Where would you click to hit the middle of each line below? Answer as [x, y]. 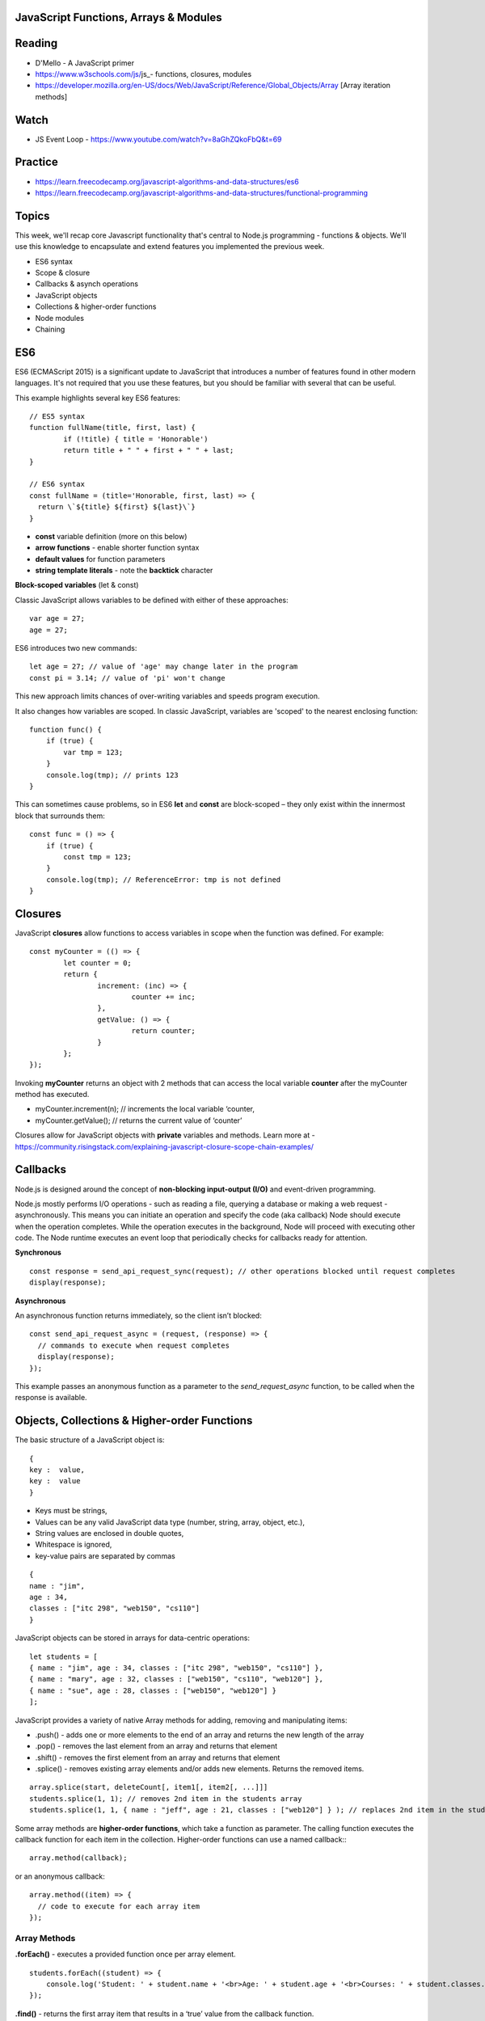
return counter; [163, 1031]
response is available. [51, 1398]
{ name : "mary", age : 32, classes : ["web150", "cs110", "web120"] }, [176, 1679]
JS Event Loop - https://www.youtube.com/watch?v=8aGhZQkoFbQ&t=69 [158, 139]
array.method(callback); [78, 1858]
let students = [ [63, 1656]
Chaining [50, 329]
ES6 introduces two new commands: [76, 648]
